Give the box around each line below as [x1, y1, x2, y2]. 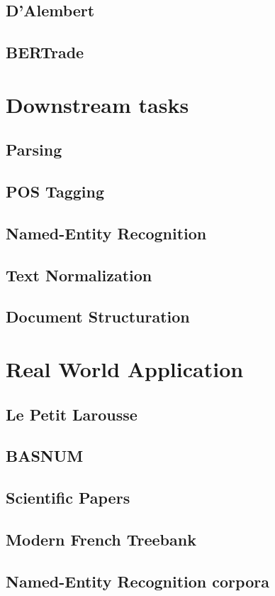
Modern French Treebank [6, 528, 196, 550]
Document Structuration [6, 305, 190, 327]
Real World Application [6, 354, 244, 384]
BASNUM [6, 445, 84, 467]
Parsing [6, 139, 62, 161]
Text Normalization [6, 264, 152, 286]
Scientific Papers [6, 487, 130, 509]
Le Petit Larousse [6, 403, 137, 425]
